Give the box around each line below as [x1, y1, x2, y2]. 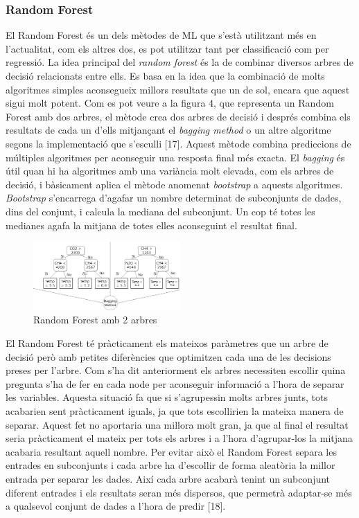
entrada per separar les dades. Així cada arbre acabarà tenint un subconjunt [6, 471, 331, 485]
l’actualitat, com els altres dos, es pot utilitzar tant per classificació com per [6, 41, 329, 55]
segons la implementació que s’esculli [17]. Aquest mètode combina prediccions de [6, 136, 351, 150]
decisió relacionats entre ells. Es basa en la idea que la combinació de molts [6, 69, 325, 82]
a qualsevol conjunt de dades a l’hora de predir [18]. [6, 499, 226, 513]
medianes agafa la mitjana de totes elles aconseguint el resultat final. [6, 217, 297, 232]
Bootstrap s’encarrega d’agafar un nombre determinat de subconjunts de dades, [6, 190, 342, 205]
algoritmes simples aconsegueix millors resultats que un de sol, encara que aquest [6, 82, 350, 96]
